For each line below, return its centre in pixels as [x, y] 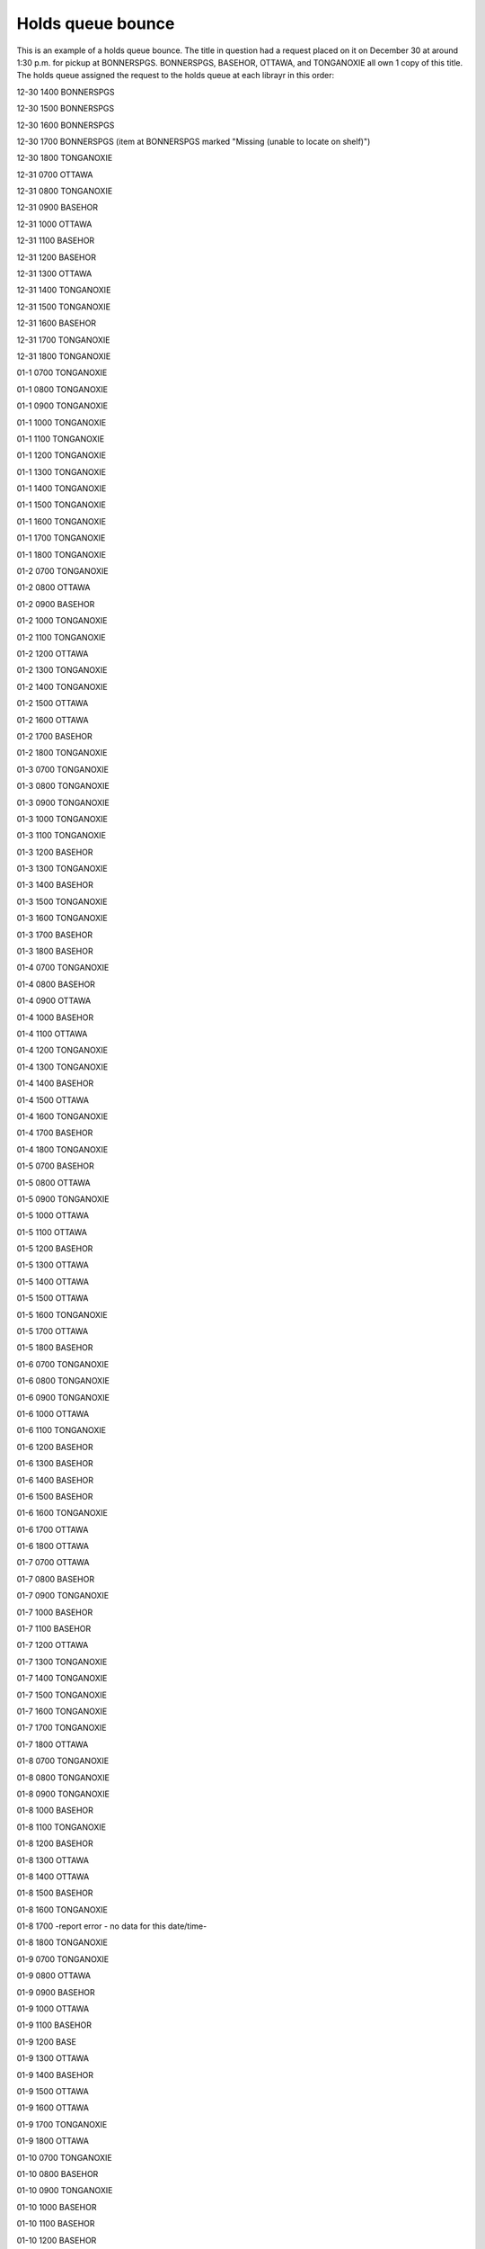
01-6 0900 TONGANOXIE [63, 1397]
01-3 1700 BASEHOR [55, 935]
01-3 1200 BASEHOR [55, 852]
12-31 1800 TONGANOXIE [64, 356]
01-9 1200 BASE [46, 2041]
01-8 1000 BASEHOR [55, 1810]
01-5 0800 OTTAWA [54, 1182]
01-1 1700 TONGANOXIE [61, 538]
